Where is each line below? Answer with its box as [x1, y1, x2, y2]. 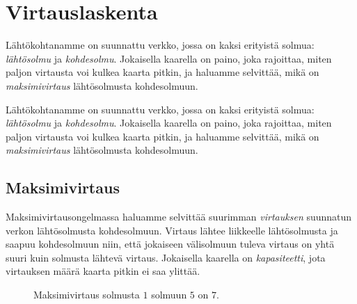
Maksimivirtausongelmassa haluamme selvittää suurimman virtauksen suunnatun [6, 209, 352, 224]
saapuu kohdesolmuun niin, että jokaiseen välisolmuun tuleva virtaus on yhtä [6, 237, 335, 251]
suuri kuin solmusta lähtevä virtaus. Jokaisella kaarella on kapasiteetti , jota [6, 250, 326, 264]
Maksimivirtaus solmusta [33, 287, 140, 302]
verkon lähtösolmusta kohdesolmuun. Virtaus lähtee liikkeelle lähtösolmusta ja [6, 223, 338, 237]
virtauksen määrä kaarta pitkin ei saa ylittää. [6, 264, 200, 278]
